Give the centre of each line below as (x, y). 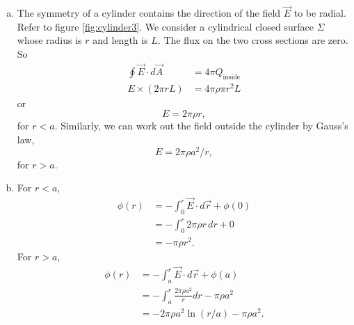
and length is (120, 40)
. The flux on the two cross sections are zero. (253, 40)
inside (232, 77)
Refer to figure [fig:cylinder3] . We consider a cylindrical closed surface (165, 26)
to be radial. (320, 13)
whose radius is (49, 40)
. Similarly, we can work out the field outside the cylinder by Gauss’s (201, 126)
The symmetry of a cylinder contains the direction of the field (149, 13)
